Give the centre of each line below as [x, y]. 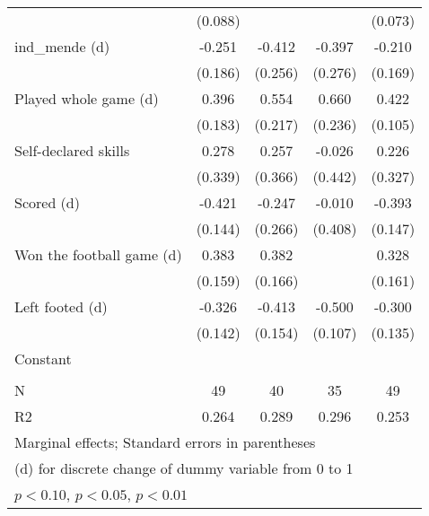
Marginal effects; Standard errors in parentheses [165, 442]
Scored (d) [47, 202]
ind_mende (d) [62, 46]
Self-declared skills [72, 150]
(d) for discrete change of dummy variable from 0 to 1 [184, 468]
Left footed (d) [61, 306]
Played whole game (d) [87, 98]
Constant [43, 359]
